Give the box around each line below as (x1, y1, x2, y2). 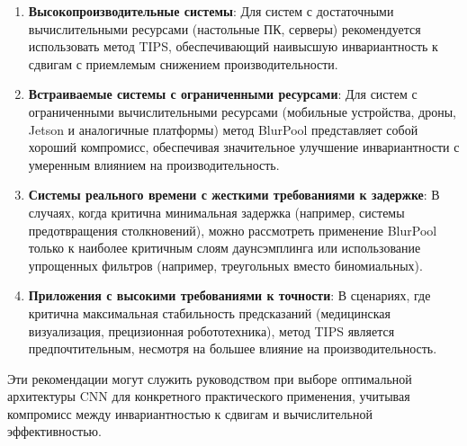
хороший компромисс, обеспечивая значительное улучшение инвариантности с (28, 138, 460, 156)
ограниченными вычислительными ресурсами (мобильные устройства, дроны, (28, 102, 456, 120)
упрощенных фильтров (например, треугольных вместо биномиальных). (28, 255, 423, 274)
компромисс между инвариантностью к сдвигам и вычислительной (7, 404, 373, 423)
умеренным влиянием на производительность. (28, 155, 280, 174)
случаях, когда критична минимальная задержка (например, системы (28, 202, 405, 221)
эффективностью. (7, 422, 102, 441)
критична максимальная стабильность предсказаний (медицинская (28, 303, 391, 322)
